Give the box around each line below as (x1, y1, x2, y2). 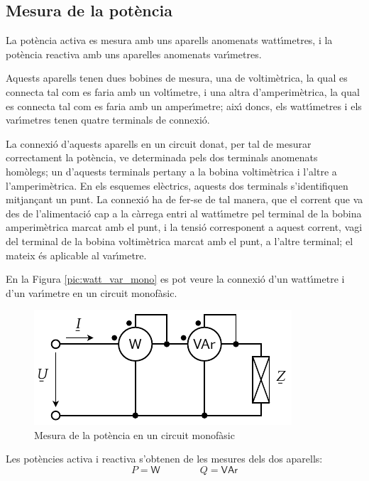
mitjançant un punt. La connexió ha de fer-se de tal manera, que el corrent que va (6, 192, 363, 207)
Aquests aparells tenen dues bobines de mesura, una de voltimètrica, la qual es (6, 70, 348, 85)
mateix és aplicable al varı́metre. (6, 247, 147, 262)
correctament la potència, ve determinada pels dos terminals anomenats (6, 150, 318, 165)
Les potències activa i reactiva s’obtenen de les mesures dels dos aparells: (6, 451, 323, 466)
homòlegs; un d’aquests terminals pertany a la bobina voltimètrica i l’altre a (6, 163, 337, 178)
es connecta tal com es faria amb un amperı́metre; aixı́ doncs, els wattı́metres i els (6, 98, 362, 113)
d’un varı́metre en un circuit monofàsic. (6, 285, 177, 300)
